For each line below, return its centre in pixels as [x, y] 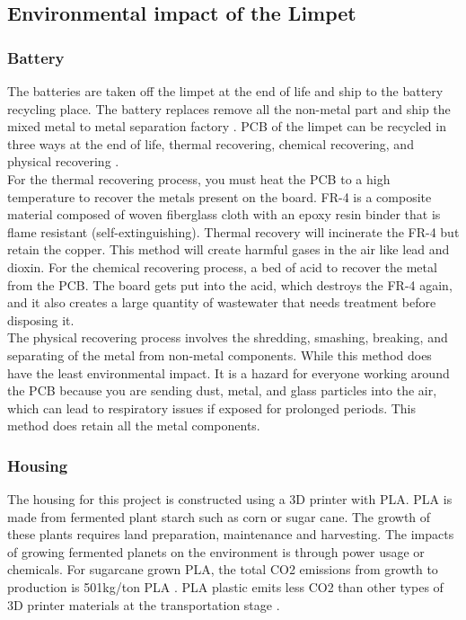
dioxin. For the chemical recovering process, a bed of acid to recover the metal [222, 266]
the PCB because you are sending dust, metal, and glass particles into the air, [222, 390]
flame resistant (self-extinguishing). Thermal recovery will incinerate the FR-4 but [233, 231]
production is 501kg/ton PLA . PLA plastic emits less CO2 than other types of [225, 587]
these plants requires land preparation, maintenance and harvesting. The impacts [231, 534]
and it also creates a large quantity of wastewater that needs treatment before [222, 302]
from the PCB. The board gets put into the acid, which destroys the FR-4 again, [230, 284]
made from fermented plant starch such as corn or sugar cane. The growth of [219, 516]
